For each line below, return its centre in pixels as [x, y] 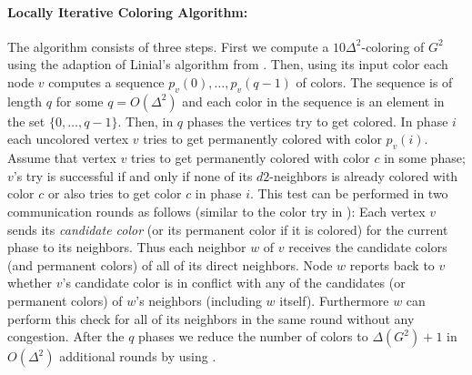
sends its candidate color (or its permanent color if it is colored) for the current [228, 229]
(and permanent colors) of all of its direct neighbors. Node [170, 264]
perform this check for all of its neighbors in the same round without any [211, 318]
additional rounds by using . [138, 356]
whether [30, 283]
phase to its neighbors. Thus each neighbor [127, 247]
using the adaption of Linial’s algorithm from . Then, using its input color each [228, 64]
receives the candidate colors [368, 247]
